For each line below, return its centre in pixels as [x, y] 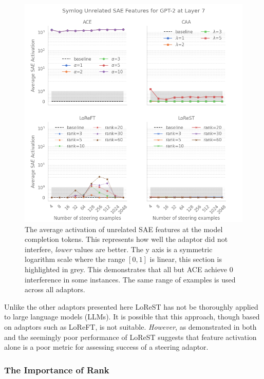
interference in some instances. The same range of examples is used [130, 279]
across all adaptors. [55, 289]
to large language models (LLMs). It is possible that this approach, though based [132, 317]
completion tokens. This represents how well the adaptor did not [126, 239]
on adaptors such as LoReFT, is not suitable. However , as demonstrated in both [130, 326]
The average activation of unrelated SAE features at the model [124, 229]
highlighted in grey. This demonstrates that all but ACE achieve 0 [129, 269]
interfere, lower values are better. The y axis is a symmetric [119, 249]
